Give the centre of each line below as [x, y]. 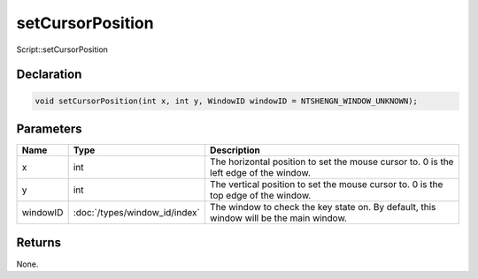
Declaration [49, 75]
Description [235, 150]
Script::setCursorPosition [62, 49]
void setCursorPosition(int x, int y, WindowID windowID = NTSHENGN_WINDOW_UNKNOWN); [226, 101]
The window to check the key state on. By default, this [323, 207]
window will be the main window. [278, 218]
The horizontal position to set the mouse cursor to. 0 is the [332, 162]
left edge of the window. [260, 173]
